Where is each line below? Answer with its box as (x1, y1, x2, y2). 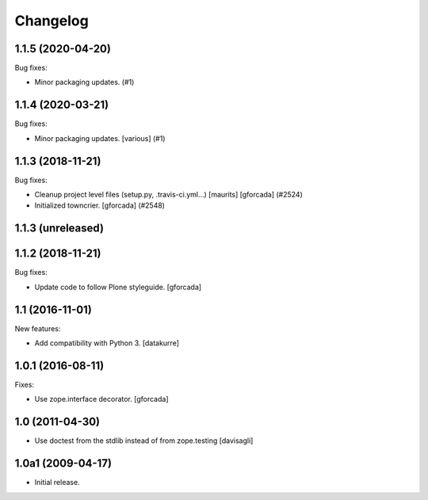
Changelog (14, 12, 89, 29)
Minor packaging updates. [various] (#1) (34, 133, 166, 143)
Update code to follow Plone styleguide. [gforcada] (34, 282, 202, 292)
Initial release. (34, 478, 80, 487)
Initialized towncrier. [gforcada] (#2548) (34, 200, 166, 210)
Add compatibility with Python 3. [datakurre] (34, 338, 180, 348)
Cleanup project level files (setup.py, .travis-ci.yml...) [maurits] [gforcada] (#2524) (34, 190, 303, 200)
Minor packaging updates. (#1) (34, 78, 135, 87)
